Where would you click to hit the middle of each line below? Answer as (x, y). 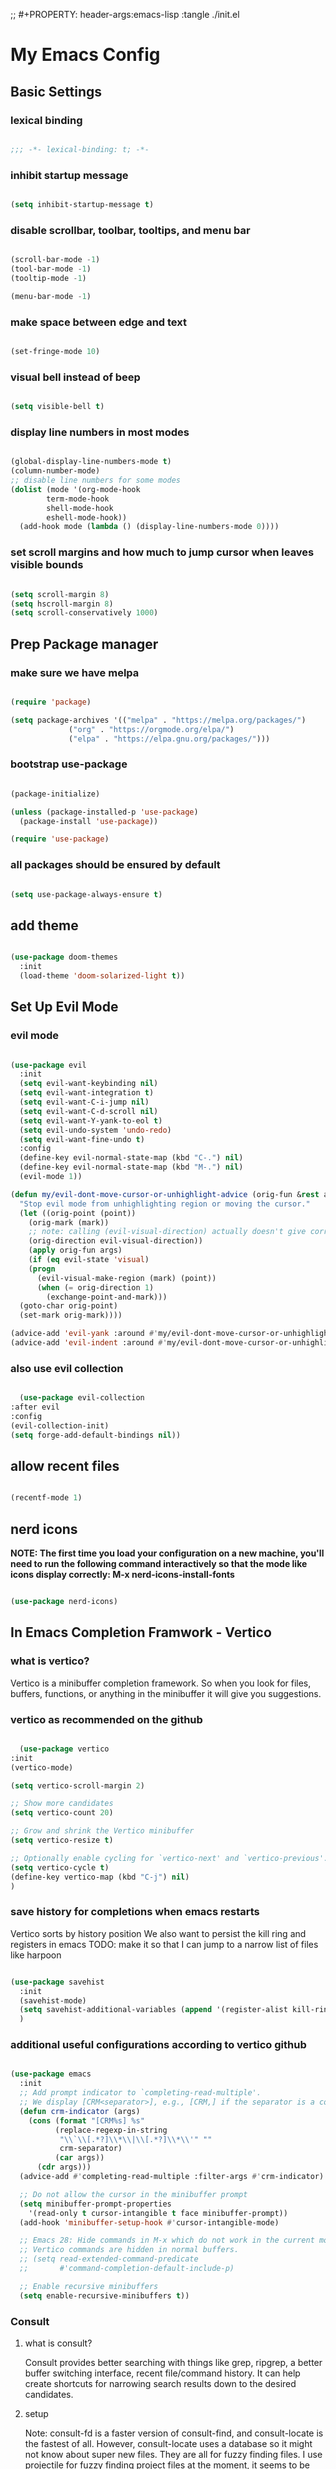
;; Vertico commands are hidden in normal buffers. (129, 2250)
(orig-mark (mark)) (69, 1222)
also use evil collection (67, 1368)
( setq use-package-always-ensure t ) (86, 894)
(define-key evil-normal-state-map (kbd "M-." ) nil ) (131, 1167)
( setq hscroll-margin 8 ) (62, 604)
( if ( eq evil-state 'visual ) (89, 1260)
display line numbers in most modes (100, 432)
